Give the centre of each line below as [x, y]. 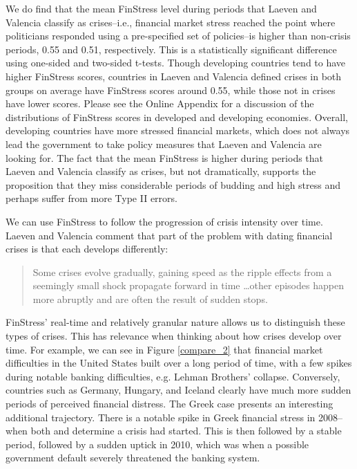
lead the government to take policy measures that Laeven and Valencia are [164, 144]
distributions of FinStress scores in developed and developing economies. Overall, [177, 117]
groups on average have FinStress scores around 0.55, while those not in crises [171, 90]
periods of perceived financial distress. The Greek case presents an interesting [170, 404]
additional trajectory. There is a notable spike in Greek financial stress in [161, 417]
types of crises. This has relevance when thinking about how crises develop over [174, 336]
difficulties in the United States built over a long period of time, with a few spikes [179, 363]
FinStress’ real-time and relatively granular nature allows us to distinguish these [175, 322]
